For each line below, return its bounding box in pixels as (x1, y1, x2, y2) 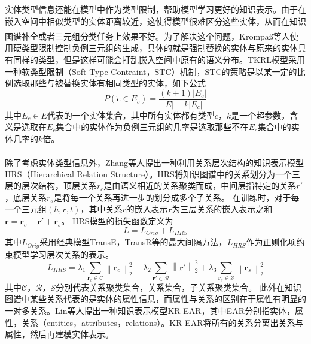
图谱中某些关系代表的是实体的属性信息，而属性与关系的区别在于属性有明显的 (5, 292, 306, 305)
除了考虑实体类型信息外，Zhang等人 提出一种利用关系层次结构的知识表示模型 (5, 156, 304, 168)
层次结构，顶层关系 (21, 179, 97, 192)
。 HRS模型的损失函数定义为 (61, 215, 173, 227)
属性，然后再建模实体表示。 (5, 328, 114, 340)
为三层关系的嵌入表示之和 (172, 203, 273, 215)
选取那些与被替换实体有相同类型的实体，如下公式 (13, 77, 206, 89)
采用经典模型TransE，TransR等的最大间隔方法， (39, 236, 227, 248)
